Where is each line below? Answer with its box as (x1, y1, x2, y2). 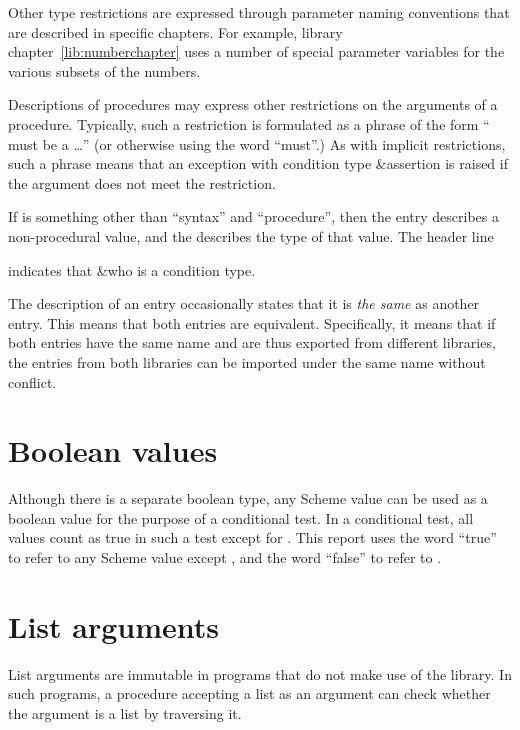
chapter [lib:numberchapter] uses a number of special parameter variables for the (8, 41, 505, 62)
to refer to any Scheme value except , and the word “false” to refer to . (8, 547, 442, 567)
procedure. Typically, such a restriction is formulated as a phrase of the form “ (8, 113, 490, 134)
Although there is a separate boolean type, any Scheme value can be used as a (8, 488, 488, 509)
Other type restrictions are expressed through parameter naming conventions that (8, 2, 510, 22)
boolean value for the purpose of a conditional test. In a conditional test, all (8, 507, 474, 528)
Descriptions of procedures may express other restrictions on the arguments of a (8, 94, 498, 115)
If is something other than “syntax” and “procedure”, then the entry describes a (8, 206, 499, 227)
